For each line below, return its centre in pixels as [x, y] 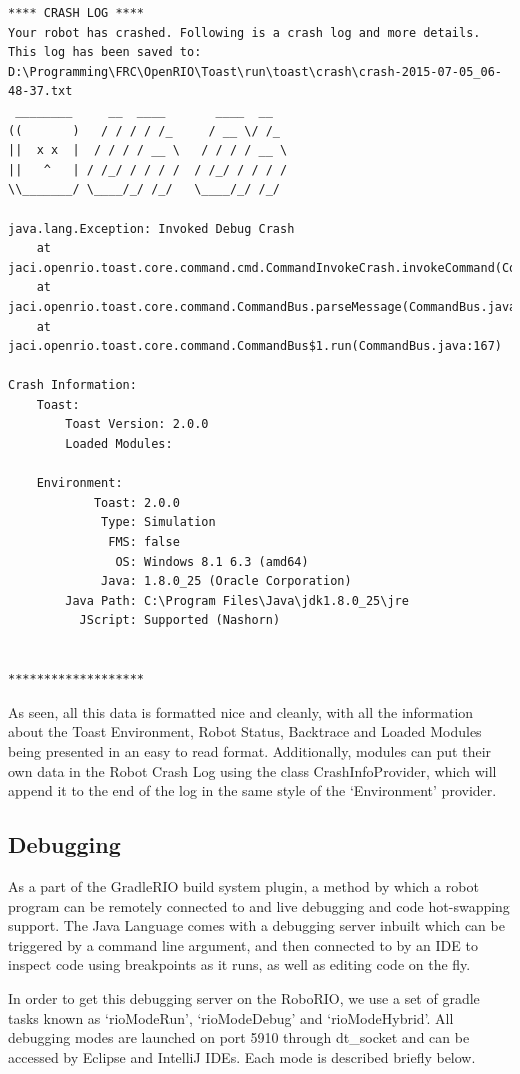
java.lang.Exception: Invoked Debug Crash [151, 228]
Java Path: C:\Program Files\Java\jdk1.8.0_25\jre [237, 600]
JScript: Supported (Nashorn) [180, 620]
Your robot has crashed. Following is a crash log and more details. [244, 32]
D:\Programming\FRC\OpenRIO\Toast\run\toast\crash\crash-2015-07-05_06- [255, 71]
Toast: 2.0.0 [136, 502]
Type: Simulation [158, 522]
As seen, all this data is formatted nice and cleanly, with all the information [241, 711]
